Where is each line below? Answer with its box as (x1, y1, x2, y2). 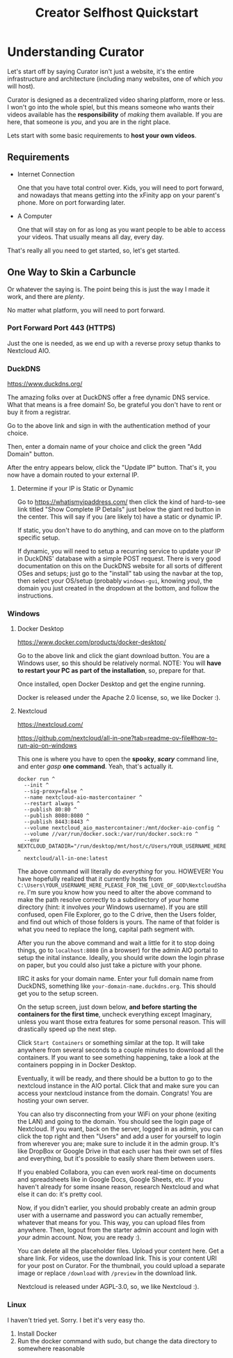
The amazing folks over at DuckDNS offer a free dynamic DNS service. (7, 393, 210, 402)
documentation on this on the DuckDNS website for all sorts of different (17, 562, 223, 570)
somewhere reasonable (17, 1344, 86, 1352)
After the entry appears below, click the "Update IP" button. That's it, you (7, 464, 217, 472)
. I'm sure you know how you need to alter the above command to (24, 888, 212, 897)
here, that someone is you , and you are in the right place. (7, 117, 171, 126)
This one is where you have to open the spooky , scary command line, (17, 755, 219, 763)
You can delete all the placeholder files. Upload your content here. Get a (17, 1246, 225, 1256)
